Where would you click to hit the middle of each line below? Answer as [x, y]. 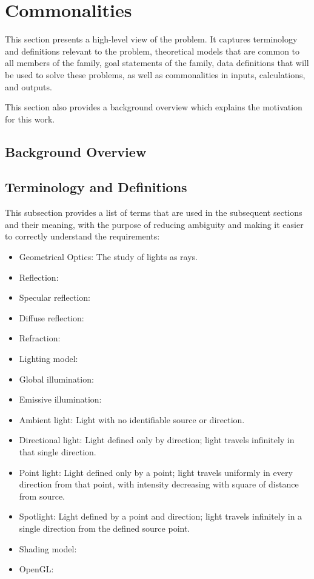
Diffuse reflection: [52, 317]
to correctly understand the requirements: [82, 236]
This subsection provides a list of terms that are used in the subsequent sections [154, 213]
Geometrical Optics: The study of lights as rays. [108, 257]
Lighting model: [48, 359]
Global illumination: [56, 379]
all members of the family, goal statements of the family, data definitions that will [157, 63]
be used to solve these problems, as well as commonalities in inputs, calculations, [155, 74]
